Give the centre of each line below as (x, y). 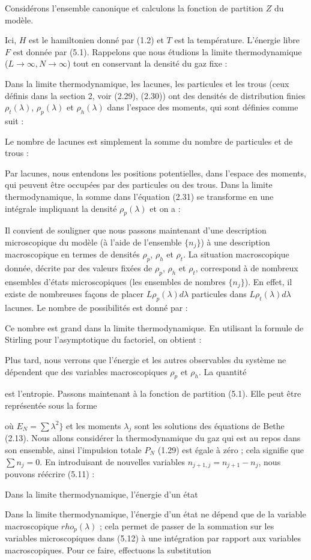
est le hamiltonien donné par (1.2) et (96, 40)
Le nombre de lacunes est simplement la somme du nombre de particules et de (149, 141)
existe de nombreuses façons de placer (74, 294)
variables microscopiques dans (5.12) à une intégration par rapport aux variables (153, 538)
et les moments (94, 425)
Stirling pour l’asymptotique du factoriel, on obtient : (103, 339)
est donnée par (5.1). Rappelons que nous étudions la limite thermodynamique (157, 51)
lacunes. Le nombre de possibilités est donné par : (96, 308)
